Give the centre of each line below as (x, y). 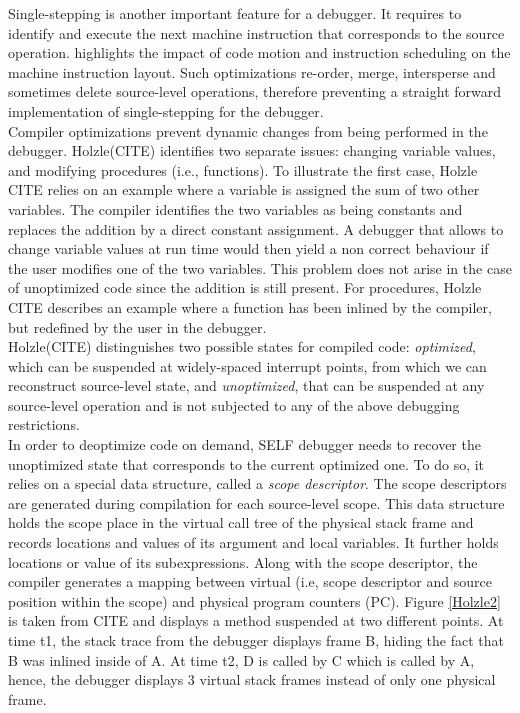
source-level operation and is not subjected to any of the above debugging (234, 404)
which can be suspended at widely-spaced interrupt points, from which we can (247, 365)
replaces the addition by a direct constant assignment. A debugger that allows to (256, 228)
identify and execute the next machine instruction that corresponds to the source (256, 32)
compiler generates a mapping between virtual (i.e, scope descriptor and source (250, 581)
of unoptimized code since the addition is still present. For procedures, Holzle (245, 287)
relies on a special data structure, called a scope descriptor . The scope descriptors (257, 483)
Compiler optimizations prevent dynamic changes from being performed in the (248, 130)
